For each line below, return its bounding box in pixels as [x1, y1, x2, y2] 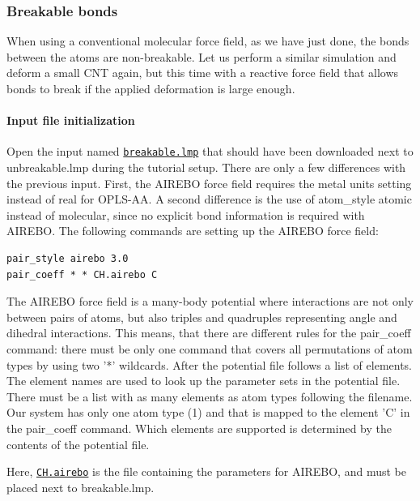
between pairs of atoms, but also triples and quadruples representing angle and [6, 308, 397, 325]
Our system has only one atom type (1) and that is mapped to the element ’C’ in [6, 404, 410, 421]
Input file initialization [6, 112, 135, 129]
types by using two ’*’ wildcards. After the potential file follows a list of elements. [6, 356, 413, 373]
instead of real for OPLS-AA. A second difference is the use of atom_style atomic [6, 191, 412, 208]
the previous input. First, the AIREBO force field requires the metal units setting [6, 174, 412, 191]
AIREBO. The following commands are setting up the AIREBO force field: [6, 222, 379, 239]
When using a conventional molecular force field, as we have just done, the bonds [6, 32, 409, 49]
